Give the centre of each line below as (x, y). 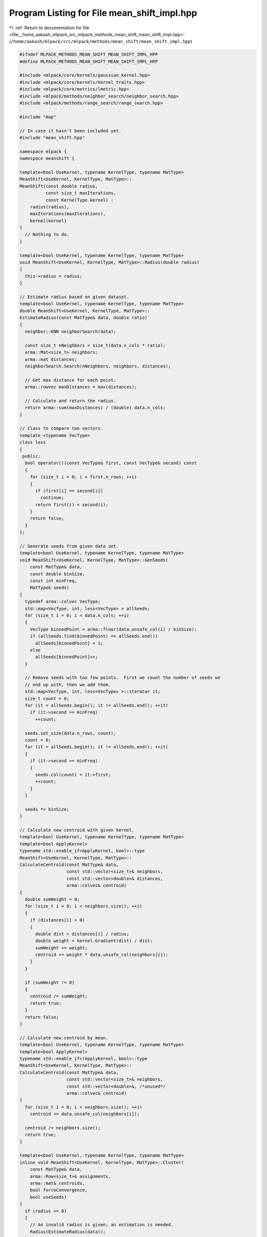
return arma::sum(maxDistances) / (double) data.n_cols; (95, 408)
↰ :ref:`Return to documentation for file (49, 28)
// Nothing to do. (47, 235)
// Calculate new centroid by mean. (64, 1038)
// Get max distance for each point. (70, 380)
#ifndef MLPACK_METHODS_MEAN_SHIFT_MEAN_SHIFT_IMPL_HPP (89, 55)
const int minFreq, (54, 581)
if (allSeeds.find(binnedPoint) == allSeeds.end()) (94, 636)
